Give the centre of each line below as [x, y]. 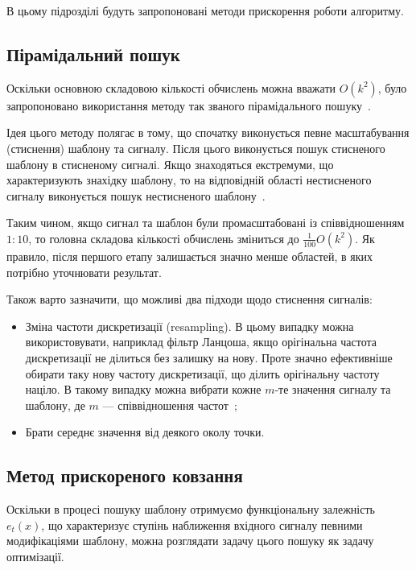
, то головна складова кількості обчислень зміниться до [164, 238]
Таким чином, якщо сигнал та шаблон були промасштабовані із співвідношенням [206, 223]
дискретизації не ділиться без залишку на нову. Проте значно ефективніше [209, 357]
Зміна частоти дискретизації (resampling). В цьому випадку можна [189, 326]
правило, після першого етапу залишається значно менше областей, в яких [190, 256]
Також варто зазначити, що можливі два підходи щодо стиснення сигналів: [189, 299]
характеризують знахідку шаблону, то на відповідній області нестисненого [189, 180]
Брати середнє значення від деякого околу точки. [145, 432]
